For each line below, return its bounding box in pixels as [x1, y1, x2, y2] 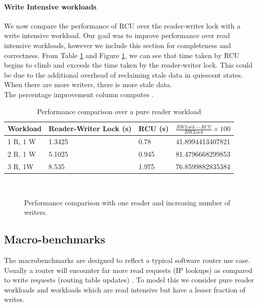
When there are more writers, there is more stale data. [4, 79, 172, 90]
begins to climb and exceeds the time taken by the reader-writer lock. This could [4, 60, 253, 70]
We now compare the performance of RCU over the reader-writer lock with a [4, 20, 241, 31]
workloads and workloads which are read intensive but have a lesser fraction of [4, 284, 245, 294]
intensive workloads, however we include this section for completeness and [4, 40, 231, 50]
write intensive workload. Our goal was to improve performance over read [4, 30, 230, 41]
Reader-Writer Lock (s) [48, 123, 132, 134]
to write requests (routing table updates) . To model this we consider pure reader [4, 274, 254, 285]
